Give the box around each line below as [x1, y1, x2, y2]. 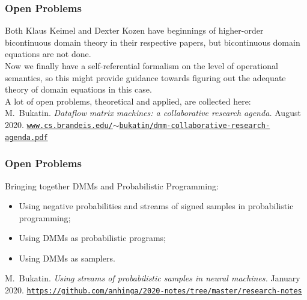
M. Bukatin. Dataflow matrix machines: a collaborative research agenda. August [5, 106, 301, 119]
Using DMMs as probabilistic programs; [19, 231, 166, 244]
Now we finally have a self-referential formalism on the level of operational [5, 60, 278, 72]
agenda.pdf [5, 133, 48, 142]
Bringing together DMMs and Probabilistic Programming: [5, 179, 219, 192]
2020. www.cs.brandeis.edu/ [5, 118, 113, 130]
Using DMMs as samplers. [19, 251, 115, 264]
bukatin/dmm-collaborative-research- [119, 121, 270, 130]
